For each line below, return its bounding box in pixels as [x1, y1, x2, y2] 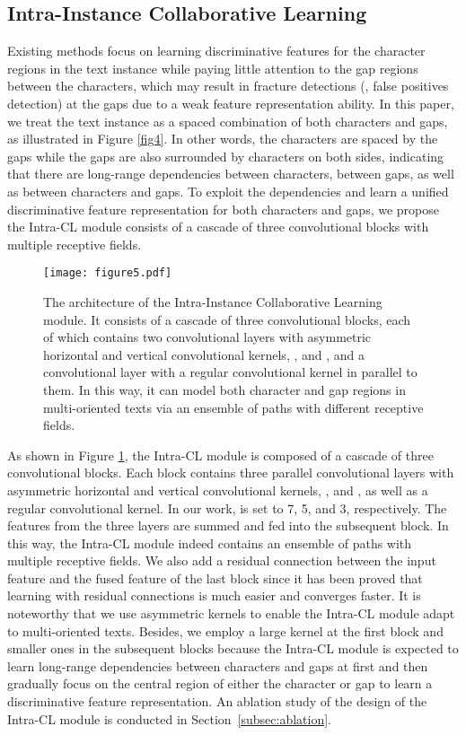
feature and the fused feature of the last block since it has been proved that [7, 568, 423, 587]
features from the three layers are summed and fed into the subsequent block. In [7, 516, 449, 535]
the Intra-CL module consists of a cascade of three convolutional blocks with [7, 217, 429, 236]
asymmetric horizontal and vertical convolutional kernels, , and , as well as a [7, 480, 428, 499]
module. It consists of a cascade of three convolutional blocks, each [43, 310, 411, 328]
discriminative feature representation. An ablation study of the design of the [7, 692, 427, 711]
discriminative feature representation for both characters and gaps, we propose [7, 199, 439, 218]
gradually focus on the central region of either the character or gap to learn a [7, 674, 433, 693]
